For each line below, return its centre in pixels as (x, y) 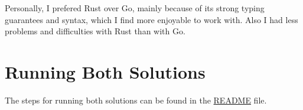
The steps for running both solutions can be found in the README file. (136, 100)
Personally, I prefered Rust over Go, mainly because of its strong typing (135, 8)
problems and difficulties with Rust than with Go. (95, 31)
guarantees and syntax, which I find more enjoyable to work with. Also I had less (151, 19)
